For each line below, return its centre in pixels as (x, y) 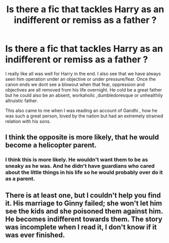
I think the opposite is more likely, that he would (82, 138)
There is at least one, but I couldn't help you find (83, 195)
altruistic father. (22, 101)
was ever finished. (35, 235)
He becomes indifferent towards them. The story (84, 219)
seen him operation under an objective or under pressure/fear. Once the (80, 79)
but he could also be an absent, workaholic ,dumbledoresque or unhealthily (84, 95)
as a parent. (20, 179)
